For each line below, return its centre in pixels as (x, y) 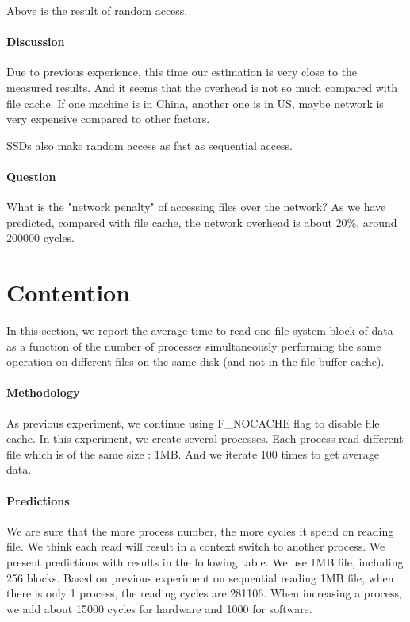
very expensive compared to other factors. (108, 119)
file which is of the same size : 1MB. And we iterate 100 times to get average (193, 453)
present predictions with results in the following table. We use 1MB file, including (205, 562)
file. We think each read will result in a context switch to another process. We (196, 546)
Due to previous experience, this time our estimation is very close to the (182, 72)
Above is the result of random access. (97, 10)
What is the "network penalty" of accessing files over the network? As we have (196, 207)
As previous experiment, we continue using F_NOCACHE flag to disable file (193, 422)
